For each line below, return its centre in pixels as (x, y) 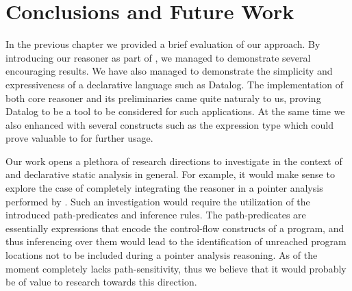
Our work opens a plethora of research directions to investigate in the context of (174, 161)
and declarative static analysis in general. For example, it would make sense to (170, 174)
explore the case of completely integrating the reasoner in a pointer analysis (164, 188)
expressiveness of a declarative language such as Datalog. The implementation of (175, 84)
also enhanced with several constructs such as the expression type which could (170, 124)
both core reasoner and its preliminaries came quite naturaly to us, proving (163, 98)
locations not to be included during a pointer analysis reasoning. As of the (162, 255)
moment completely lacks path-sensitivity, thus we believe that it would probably (176, 268)
